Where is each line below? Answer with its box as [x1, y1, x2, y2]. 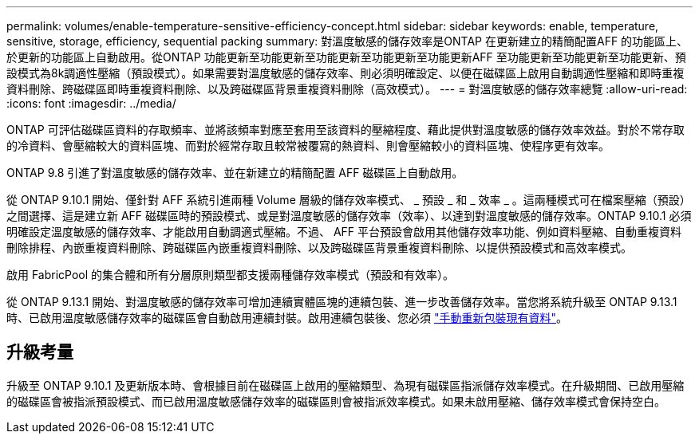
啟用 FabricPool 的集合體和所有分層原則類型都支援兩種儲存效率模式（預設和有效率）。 [6, 268, 455, 281]
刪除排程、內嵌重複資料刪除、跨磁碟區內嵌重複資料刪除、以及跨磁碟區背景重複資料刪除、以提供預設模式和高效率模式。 [6, 241, 632, 254]
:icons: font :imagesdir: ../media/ [6, 96, 176, 110]
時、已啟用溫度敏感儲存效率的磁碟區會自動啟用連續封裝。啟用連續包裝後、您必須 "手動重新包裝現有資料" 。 [6, 311, 567, 324]
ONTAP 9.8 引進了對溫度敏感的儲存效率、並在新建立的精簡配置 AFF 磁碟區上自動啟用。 [6, 166, 464, 179]
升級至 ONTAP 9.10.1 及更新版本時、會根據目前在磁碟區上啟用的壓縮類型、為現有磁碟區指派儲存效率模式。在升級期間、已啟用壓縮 [6, 378, 685, 392]
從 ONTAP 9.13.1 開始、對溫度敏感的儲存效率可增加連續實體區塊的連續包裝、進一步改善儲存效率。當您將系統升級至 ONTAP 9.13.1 [6, 295, 677, 308]
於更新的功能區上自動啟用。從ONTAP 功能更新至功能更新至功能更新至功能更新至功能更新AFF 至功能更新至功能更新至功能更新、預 [6, 50, 686, 64]
